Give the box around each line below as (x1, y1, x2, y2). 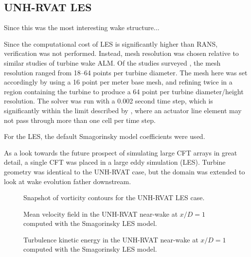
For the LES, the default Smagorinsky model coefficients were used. (4, 131, 205, 141)
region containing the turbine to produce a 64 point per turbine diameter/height (4, 86, 244, 96)
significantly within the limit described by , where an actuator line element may (4, 105, 242, 115)
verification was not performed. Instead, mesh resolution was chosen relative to (4, 48, 239, 58)
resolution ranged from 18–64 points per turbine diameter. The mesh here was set (4, 67, 248, 77)
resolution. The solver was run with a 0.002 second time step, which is (4, 96, 213, 106)
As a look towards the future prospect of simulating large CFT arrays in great (4, 147, 237, 157)
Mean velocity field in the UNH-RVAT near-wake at (23, 208, 178, 219)
